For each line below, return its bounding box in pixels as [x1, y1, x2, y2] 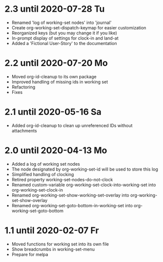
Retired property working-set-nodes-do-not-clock [11, 176, 113, 182]
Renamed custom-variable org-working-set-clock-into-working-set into [11, 182, 156, 188]
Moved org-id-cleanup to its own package [11, 73, 97, 79]
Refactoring [11, 84, 36, 90]
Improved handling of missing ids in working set [11, 79, 108, 85]
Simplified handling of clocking [11, 171, 74, 177]
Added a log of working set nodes [11, 161, 80, 167]
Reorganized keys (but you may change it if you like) [11, 30, 118, 36]
